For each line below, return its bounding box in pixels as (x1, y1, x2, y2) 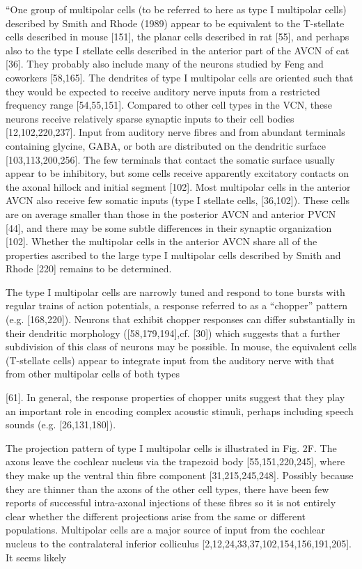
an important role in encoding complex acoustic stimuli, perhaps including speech (6, 403, 354, 418)
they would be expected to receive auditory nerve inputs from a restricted (6, 84, 320, 98)
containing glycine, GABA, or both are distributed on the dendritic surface (6, 138, 326, 153)
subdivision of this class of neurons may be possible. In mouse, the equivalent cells (6, 339, 357, 354)
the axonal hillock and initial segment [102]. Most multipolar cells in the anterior (6, 179, 351, 194)
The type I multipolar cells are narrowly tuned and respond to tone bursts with (6, 284, 345, 299)
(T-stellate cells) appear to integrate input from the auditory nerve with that (6, 352, 335, 367)
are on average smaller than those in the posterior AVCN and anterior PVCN (6, 206, 336, 221)
